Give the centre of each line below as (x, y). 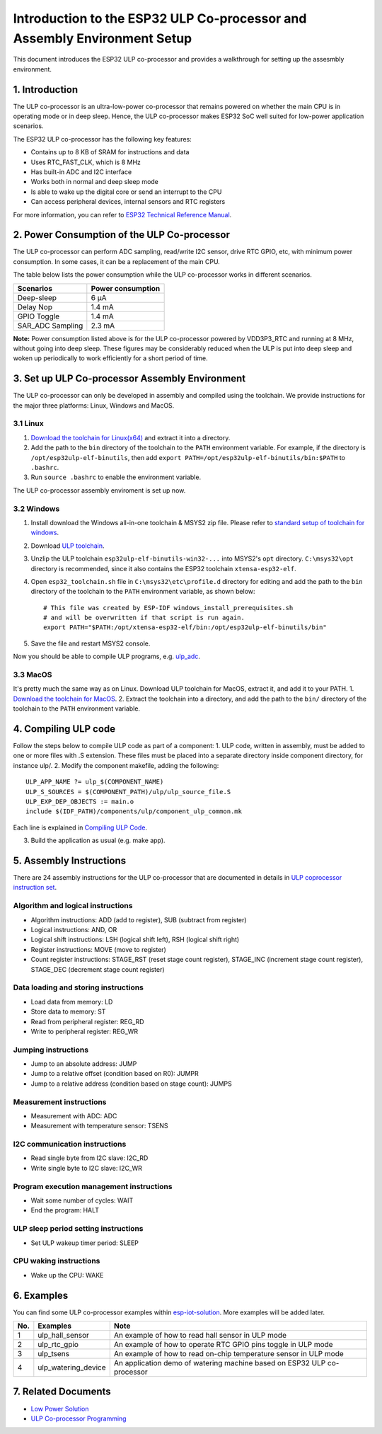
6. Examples (41, 1295)
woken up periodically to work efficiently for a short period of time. (110, 358)
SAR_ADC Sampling (50, 326)
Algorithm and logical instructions (73, 906)
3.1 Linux (28, 423)
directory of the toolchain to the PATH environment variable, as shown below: (143, 592)
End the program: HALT (65, 1210)
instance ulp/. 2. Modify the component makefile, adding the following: (116, 765)
